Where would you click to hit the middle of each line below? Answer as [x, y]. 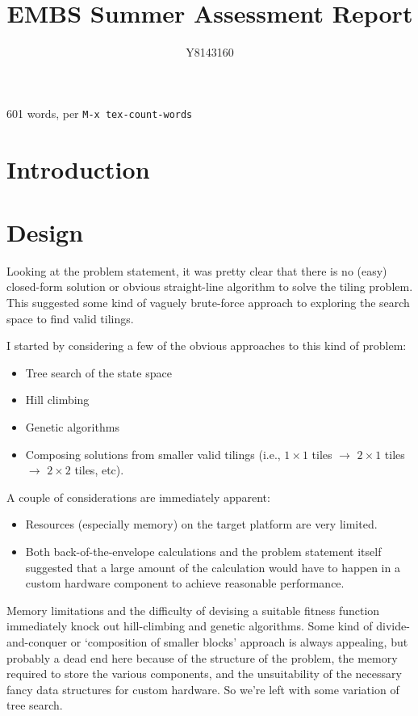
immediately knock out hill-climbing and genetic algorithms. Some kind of [190, 626]
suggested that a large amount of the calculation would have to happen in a [213, 567]
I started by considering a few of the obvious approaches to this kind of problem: [207, 345]
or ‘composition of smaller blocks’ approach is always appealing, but [239, 641]
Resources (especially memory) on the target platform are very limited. [201, 524]
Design [45, 232]
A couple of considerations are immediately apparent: [138, 497]
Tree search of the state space [98, 372]
